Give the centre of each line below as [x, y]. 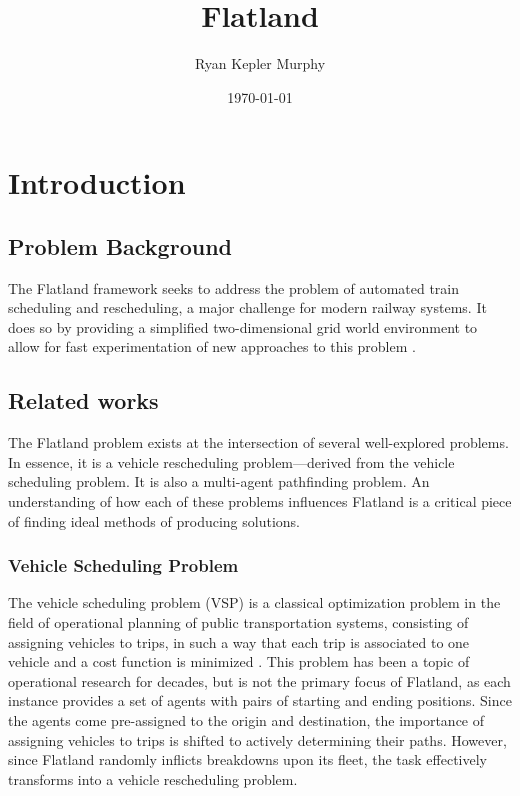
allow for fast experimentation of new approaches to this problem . [212, 346]
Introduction [97, 182]
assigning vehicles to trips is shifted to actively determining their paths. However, [257, 739]
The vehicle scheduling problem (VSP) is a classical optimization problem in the [254, 602]
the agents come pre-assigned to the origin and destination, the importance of [246, 720]
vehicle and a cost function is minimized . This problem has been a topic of [239, 661]
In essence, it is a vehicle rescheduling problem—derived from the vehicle [231, 461]
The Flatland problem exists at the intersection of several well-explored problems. [258, 442]
